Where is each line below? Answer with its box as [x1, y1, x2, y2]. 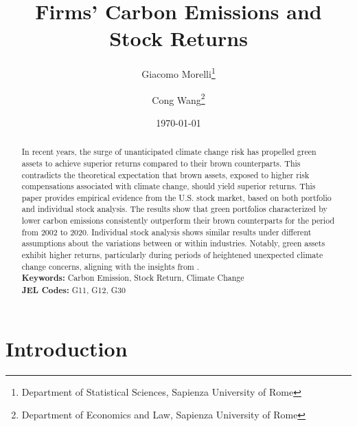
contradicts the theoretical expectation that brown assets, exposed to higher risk [21, 169, 310, 180]
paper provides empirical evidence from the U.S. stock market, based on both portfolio [21, 191, 332, 203]
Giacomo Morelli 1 [141, 65, 216, 81]
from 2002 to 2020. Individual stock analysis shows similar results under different [21, 226, 312, 237]
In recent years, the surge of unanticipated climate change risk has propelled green [21, 146, 316, 158]
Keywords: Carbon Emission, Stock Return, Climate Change [21, 272, 244, 284]
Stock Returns [109, 24, 248, 52]
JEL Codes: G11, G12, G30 [21, 284, 126, 297]
